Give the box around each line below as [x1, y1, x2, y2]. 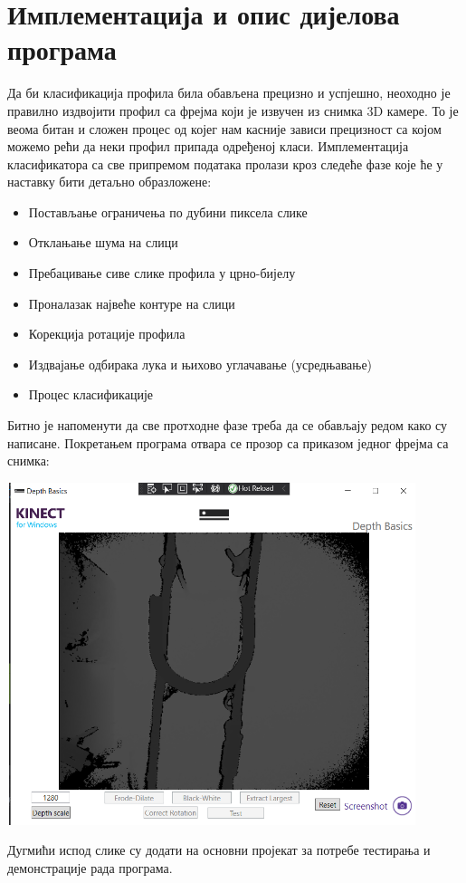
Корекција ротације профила [28, 324, 185, 343]
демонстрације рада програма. [7, 858, 173, 877]
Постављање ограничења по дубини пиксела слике [28, 202, 308, 221]
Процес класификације [28, 385, 154, 404]
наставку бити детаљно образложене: [7, 172, 212, 191]
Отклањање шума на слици [28, 233, 178, 252]
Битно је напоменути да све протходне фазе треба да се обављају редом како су [7, 416, 448, 435]
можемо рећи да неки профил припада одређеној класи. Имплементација [7, 137, 409, 156]
